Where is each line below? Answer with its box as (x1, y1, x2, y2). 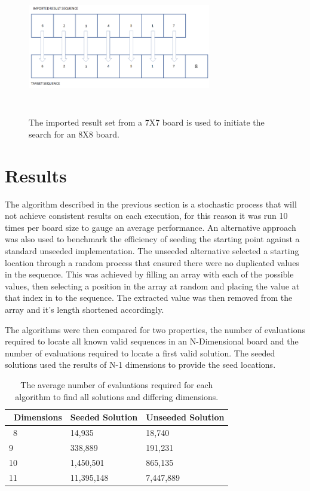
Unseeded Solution (146, 411, 225, 423)
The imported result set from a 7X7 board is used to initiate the (29, 116, 265, 129)
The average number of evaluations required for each (20, 378, 213, 391)
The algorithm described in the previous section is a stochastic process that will (5, 197, 297, 210)
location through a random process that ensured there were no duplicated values (5, 256, 299, 269)
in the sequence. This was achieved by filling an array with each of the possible (5, 268, 294, 280)
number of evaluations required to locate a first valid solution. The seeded (5, 346, 275, 359)
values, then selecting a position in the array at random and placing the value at (5, 279, 300, 292)
